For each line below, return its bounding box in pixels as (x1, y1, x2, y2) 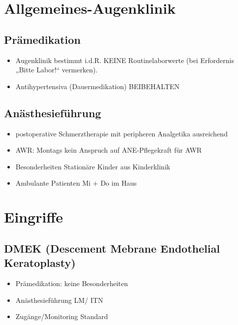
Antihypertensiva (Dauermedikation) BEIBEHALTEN (15, 81, 180, 91)
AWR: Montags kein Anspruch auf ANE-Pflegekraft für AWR (15, 145, 202, 155)
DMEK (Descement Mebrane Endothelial (4, 240, 220, 256)
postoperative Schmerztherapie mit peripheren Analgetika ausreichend (15, 128, 228, 138)
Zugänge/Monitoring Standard (15, 311, 108, 322)
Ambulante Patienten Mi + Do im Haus (15, 178, 137, 188)
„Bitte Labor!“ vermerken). (15, 65, 98, 75)
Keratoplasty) (4, 255, 76, 270)
